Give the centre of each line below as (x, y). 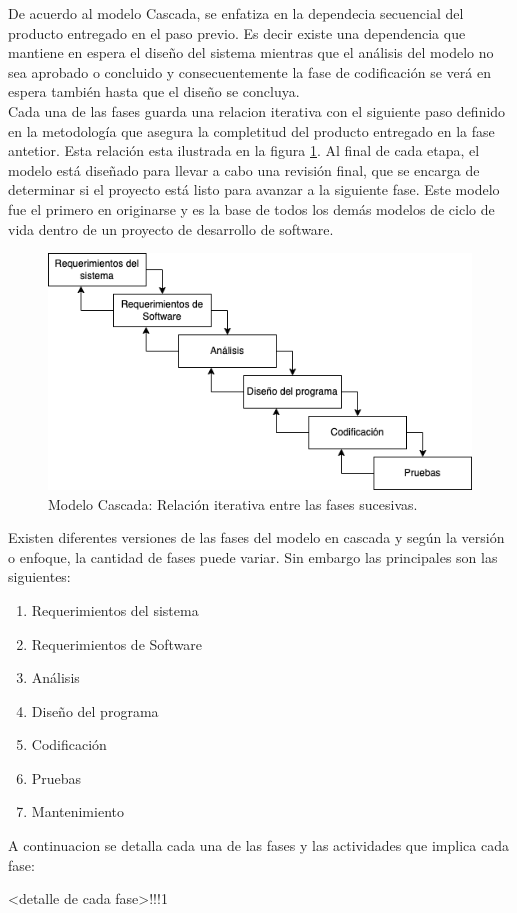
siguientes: (39, 576)
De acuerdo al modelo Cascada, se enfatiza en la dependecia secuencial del (236, 13)
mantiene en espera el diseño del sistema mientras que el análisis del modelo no (251, 52)
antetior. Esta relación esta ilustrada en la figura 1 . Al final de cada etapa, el (244, 150)
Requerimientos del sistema (115, 609)
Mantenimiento (77, 811)
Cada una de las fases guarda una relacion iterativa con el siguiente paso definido (257, 110)
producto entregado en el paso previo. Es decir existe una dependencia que (237, 32)
